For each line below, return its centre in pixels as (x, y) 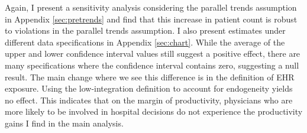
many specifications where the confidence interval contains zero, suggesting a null (152, 65)
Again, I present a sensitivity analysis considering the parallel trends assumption (151, 7)
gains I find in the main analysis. (64, 123)
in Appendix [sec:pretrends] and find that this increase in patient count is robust (151, 19)
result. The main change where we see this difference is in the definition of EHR (150, 77)
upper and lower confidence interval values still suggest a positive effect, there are (153, 53)
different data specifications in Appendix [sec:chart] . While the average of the (145, 42)
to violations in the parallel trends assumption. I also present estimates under (145, 30)
